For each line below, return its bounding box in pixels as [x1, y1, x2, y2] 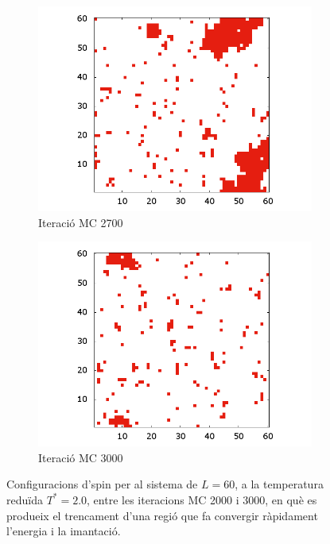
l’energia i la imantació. [6, 523, 121, 539]
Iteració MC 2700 [38, 214, 123, 230]
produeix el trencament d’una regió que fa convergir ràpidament [6, 507, 318, 523]
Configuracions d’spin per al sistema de [6, 476, 198, 492]
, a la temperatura [235, 476, 324, 492]
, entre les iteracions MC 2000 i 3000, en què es [87, 491, 317, 507]
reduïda [6, 491, 43, 507]
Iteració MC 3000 [38, 449, 123, 465]
